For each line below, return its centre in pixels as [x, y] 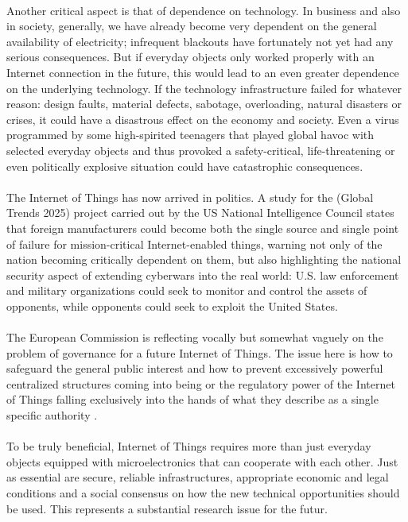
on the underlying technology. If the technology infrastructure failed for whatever [204, 88]
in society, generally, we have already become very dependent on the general [192, 26]
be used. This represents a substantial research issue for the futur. [167, 508]
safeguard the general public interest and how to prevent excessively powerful [195, 368]
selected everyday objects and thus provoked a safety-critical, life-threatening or [201, 150]
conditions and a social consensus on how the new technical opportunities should [203, 493]
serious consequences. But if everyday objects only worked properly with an [190, 57]
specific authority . [52, 415]
